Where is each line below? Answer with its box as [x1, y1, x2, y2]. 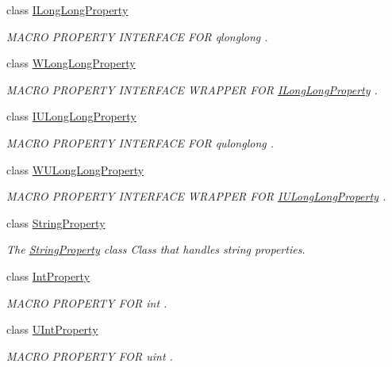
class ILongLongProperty [6, 2, 129, 17]
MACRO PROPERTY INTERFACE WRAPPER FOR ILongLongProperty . [6, 81, 378, 97]
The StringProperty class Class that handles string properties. [6, 241, 306, 258]
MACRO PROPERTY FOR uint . [6, 347, 173, 364]
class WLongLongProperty [6, 55, 136, 71]
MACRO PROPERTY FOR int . [6, 294, 167, 311]
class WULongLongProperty [6, 161, 144, 178]
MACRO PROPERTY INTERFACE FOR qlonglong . [6, 28, 268, 44]
